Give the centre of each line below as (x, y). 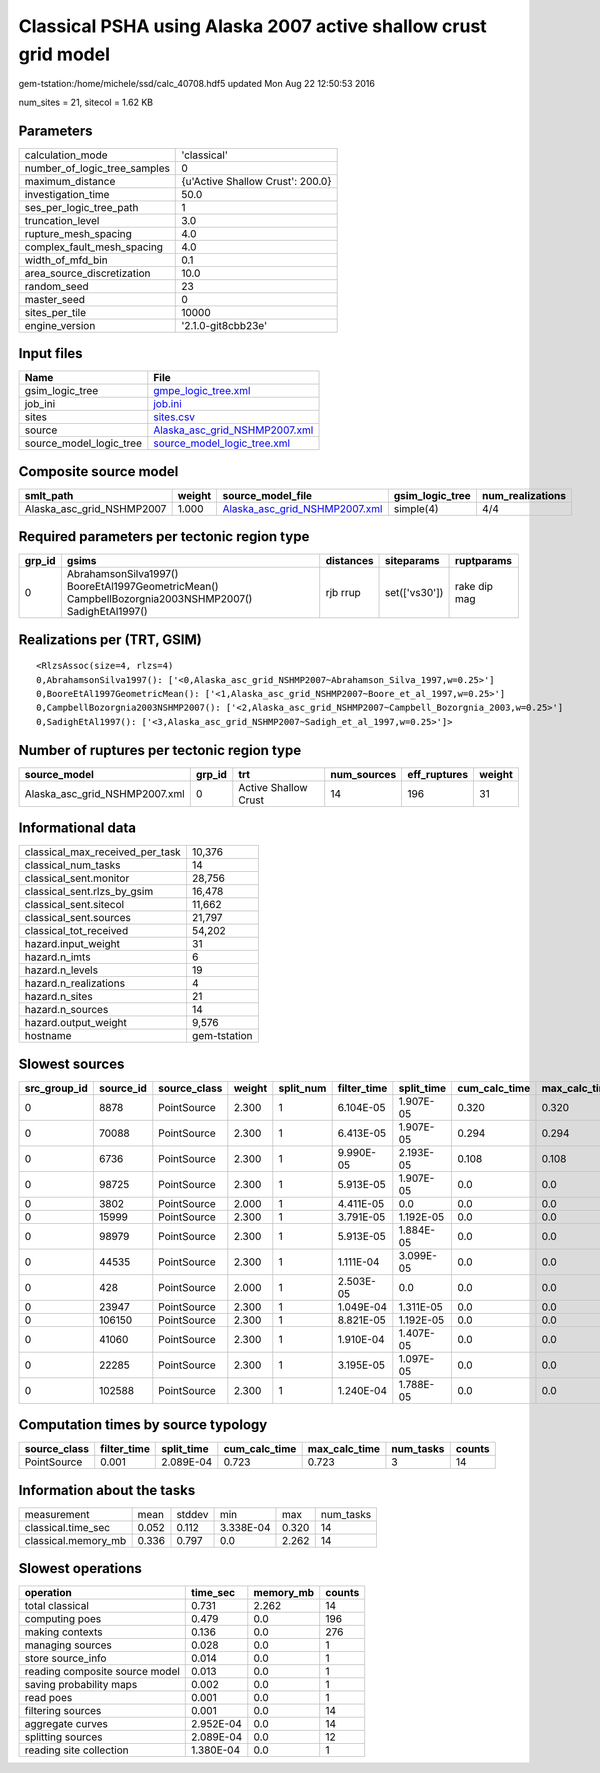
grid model (64, 54)
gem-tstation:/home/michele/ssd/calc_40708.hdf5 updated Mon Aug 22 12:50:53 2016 (196, 84)
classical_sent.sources (78, 918)
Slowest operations (80, 1568)
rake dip (474, 587)
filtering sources (63, 1711)
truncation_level (62, 220)
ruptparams (483, 561)
